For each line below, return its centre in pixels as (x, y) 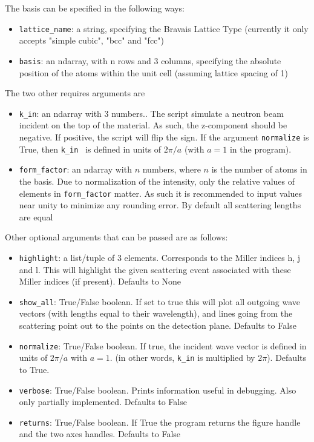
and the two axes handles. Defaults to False (100, 434)
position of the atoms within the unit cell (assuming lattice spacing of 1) (153, 72)
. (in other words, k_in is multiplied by (182, 358)
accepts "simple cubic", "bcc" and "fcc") (91, 40)
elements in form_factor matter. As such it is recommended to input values (161, 193)
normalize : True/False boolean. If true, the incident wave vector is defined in (163, 345)
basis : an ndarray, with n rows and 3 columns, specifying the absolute (150, 60)
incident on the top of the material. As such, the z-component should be (153, 125)
